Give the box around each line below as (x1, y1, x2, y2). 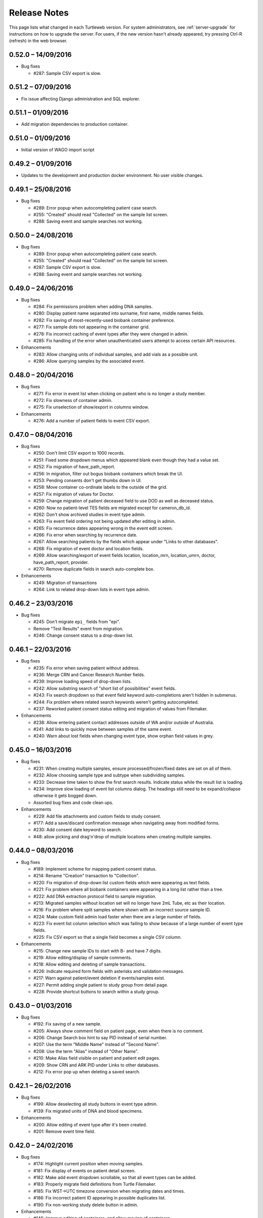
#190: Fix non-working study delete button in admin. (33, 1201, 138, 1208)
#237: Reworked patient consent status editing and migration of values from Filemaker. (33, 705, 208, 711)
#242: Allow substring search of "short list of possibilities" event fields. (33, 685, 176, 691)
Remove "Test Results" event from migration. (33, 626, 124, 631)
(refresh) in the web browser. (9, 38, 68, 44)
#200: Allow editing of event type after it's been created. (33, 1122, 147, 1127)
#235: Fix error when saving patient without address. (33, 665, 140, 671)
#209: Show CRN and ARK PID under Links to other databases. (33, 1062, 160, 1068)
